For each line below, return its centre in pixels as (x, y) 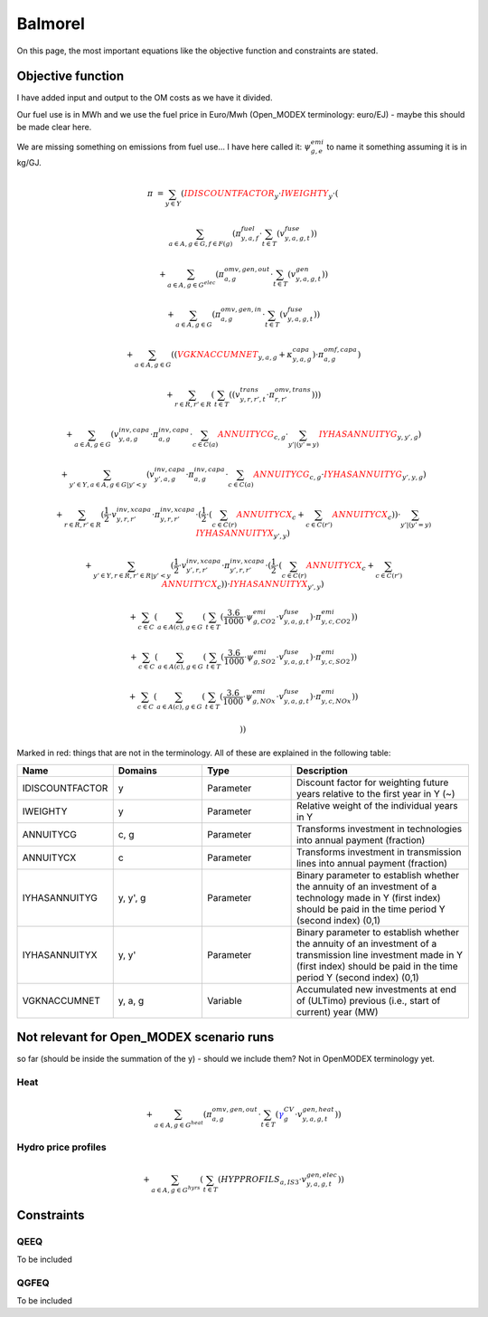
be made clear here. (54, 128)
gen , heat (318, 1110)
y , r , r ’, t (253, 399)
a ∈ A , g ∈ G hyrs (176, 1189)
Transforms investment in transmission (379, 852)
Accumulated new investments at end (376, 989)
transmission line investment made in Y (380, 954)
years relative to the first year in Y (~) (376, 793)
